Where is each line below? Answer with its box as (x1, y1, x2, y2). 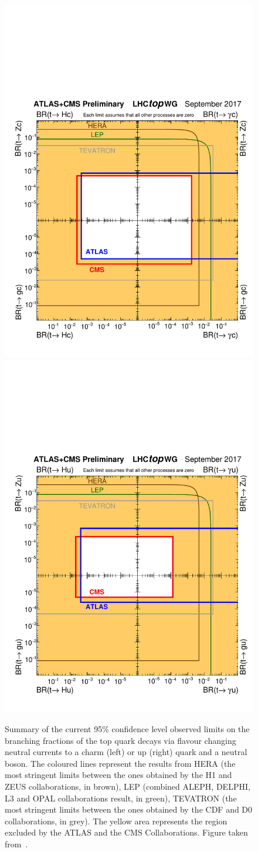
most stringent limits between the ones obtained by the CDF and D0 (5, 803, 253, 816)
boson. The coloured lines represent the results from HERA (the (5, 757, 236, 769)
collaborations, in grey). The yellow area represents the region (5, 814, 228, 827)
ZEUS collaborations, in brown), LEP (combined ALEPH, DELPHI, (5, 780, 250, 792)
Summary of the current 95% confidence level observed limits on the (5, 723, 250, 735)
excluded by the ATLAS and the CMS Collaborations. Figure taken (5, 826, 248, 838)
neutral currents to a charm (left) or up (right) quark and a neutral (5, 746, 247, 758)
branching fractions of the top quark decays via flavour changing (5, 734, 236, 746)
